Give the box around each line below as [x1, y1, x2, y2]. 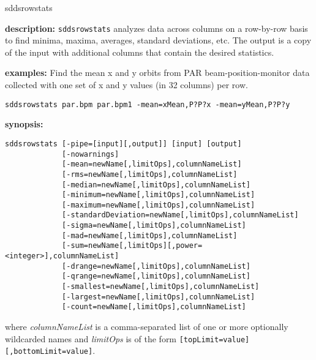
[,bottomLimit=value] [5, 347, 93, 356]
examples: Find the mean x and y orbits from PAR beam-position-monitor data [5, 66, 310, 79]
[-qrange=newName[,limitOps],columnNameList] [62, 272, 250, 281]
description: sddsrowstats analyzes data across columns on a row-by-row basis [5, 21, 308, 34]
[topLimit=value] [179, 335, 250, 344]
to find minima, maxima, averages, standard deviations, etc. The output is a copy [5, 34, 312, 47]
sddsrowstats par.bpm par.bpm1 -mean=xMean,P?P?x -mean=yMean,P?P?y [5, 100, 290, 109]
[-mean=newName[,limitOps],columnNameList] [62, 160, 242, 169]
